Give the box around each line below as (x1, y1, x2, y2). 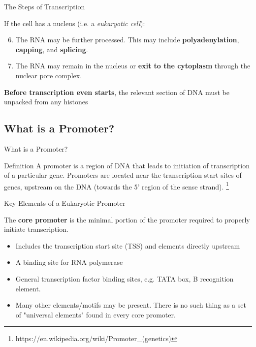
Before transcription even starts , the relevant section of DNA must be (4, 87, 229, 97)
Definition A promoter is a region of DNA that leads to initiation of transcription (4, 160, 250, 170)
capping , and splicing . (15, 44, 88, 54)
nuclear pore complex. (15, 70, 82, 80)
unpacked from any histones (4, 96, 88, 107)
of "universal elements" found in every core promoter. (15, 309, 176, 319)
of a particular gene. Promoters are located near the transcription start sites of (4, 170, 242, 180)
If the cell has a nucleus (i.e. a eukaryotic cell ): (4, 18, 145, 28)
